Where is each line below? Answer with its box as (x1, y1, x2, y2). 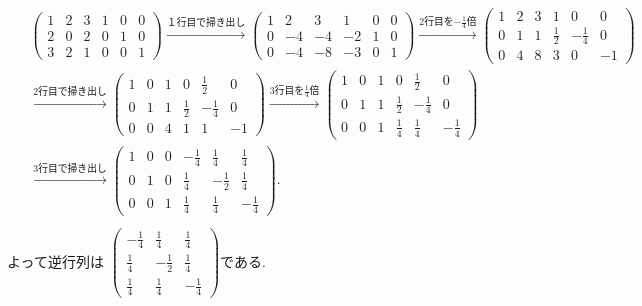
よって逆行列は (7, 250, 104, 271)
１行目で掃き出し (166, 18, 246, 29)
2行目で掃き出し (33, 87, 107, 98)
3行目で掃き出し (33, 163, 107, 174)
